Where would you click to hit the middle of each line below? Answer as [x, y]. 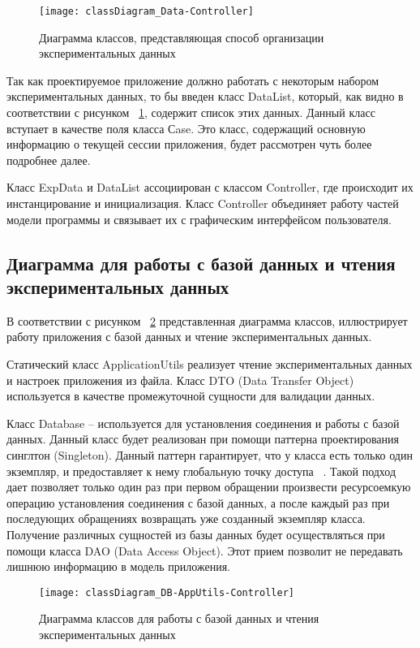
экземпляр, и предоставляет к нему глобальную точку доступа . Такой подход [201, 471]
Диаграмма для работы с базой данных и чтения [201, 263]
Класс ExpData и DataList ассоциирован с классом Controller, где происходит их [210, 187]
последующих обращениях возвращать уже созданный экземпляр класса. [186, 518]
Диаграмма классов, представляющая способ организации [182, 37]
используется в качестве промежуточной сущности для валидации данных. [191, 396]
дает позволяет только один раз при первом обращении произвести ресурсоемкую [209, 487]
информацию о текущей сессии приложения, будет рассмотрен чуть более [189, 144]
